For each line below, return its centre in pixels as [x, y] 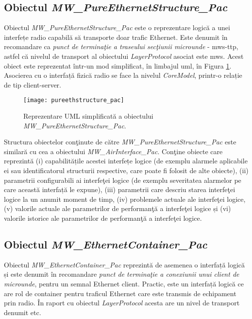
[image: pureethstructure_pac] [74, 100]
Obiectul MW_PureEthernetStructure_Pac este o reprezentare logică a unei [117, 27]
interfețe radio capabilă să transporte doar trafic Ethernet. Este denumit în [116, 37]
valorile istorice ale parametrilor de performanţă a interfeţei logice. [103, 218]
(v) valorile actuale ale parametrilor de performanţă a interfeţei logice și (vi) [118, 208]
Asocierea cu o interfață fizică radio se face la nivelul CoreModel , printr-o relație [123, 75]
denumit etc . [23, 312]
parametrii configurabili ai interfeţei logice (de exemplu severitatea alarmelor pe [123, 180]
